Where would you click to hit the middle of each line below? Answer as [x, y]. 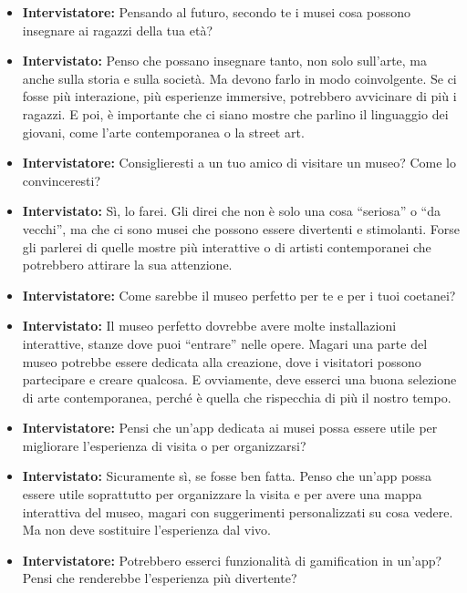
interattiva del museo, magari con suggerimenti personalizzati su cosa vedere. [238, 511]
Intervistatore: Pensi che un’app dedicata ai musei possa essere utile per [230, 428]
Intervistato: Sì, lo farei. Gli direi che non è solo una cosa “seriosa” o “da [231, 211]
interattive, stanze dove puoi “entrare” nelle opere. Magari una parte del [225, 343]
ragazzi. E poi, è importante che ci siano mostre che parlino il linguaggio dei [235, 113]
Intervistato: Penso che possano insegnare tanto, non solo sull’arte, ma [225, 61]
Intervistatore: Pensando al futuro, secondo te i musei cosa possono [217, 12]
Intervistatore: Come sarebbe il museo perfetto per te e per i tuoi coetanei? [239, 295]
